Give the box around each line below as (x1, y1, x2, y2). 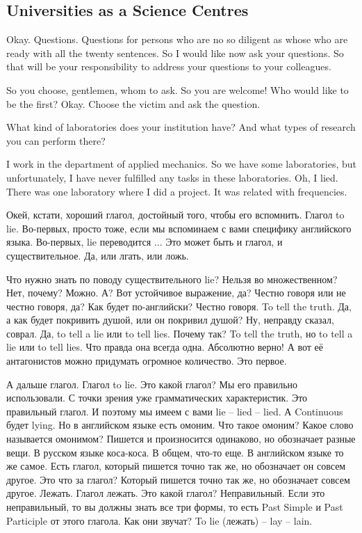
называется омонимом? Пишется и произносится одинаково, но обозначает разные (6, 431, 356, 446)
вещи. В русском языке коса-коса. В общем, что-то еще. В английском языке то (6, 445, 344, 459)
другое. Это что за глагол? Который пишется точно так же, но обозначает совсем (6, 472, 350, 486)
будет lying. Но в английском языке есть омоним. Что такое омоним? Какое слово (6, 417, 354, 432)
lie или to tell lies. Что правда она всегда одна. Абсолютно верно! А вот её (6, 340, 323, 354)
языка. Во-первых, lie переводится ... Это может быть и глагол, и (6, 234, 283, 249)
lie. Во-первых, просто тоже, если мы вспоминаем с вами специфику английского (6, 221, 352, 235)
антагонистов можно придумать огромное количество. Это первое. (6, 353, 287, 368)
